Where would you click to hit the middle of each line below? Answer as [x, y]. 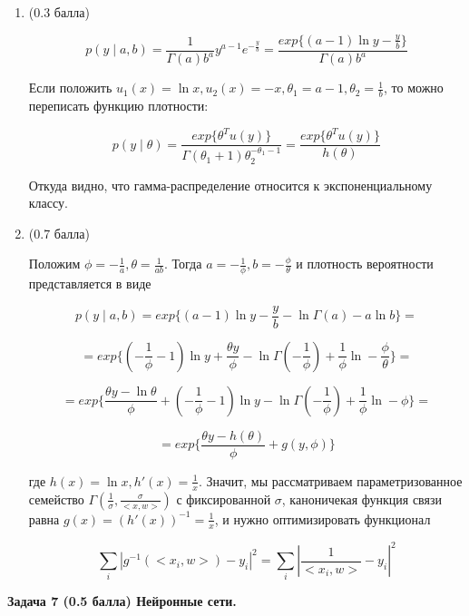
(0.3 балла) [59, 12]
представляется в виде [90, 284]
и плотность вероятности [365, 264]
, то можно [414, 88]
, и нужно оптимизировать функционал [322, 518]
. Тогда [183, 264]
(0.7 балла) [59, 233]
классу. [48, 203]
